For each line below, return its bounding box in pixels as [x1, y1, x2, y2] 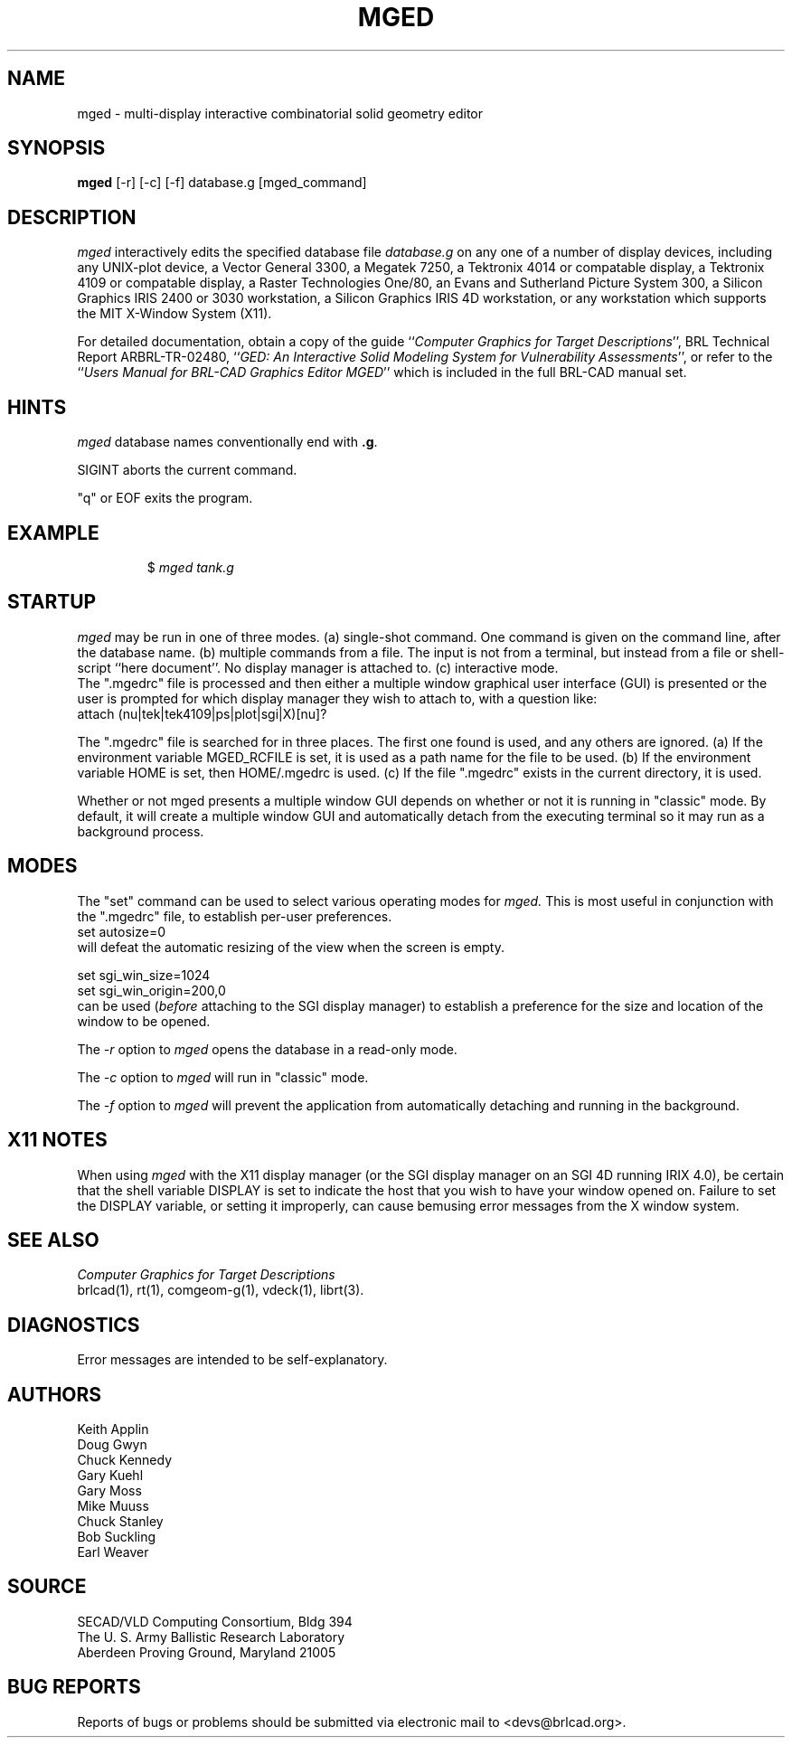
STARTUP [7, 590, 97, 614]
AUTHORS [7, 1382, 102, 1406]
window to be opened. [77, 1013, 211, 1029]
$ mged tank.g [146, 559, 234, 575]
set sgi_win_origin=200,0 [77, 982, 226, 998]
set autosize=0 [77, 923, 166, 939]
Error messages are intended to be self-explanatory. [77, 1352, 388, 1368]
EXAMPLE [7, 521, 99, 544]
